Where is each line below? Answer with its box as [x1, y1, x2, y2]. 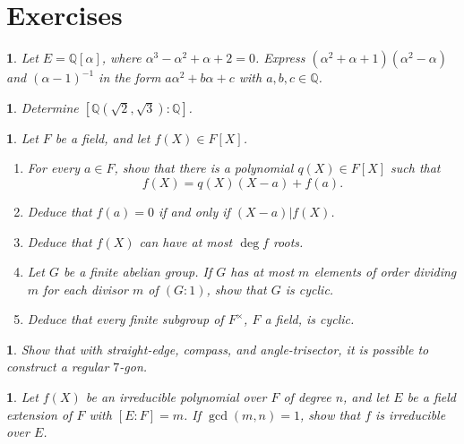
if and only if [158, 201, 230, 220]
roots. [272, 232, 304, 251]
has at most [230, 262, 295, 281]
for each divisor [43, 279, 128, 298]
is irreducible [375, 405, 446, 423]
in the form [99, 68, 161, 87]
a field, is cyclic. [264, 310, 355, 329]
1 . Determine [6, 98, 79, 116]
